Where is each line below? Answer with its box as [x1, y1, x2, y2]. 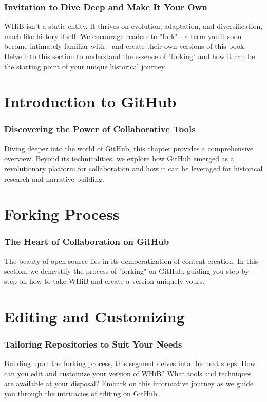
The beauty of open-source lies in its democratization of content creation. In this [4, 255, 258, 266]
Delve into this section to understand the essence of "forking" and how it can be [4, 51, 255, 61]
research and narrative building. [4, 173, 105, 184]
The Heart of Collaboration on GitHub [4, 235, 169, 248]
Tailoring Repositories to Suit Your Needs [4, 337, 182, 350]
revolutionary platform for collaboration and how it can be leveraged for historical [4, 163, 263, 174]
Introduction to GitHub [4, 91, 177, 112]
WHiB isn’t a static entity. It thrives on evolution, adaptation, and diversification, [4, 21, 263, 31]
